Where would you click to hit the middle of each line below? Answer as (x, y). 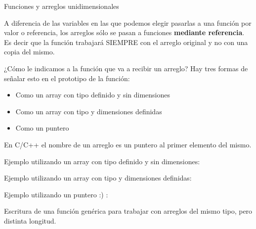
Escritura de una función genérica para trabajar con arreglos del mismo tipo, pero (128, 211)
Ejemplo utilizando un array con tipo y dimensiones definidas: (98, 178)
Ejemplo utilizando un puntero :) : (56, 194)
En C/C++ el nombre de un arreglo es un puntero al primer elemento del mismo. (128, 144)
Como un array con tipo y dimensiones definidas (89, 111)
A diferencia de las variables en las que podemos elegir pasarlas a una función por (128, 23)
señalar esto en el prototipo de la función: (67, 78)
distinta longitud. (30, 220)
